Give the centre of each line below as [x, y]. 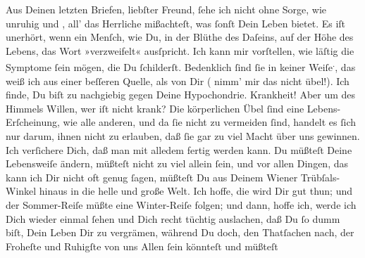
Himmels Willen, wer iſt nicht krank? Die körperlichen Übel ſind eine [155, 108]
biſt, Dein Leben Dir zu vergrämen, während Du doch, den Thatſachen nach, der [180, 232]
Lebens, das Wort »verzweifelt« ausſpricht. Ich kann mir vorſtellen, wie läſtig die [180, 50]
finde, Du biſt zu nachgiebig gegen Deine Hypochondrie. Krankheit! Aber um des [181, 95]
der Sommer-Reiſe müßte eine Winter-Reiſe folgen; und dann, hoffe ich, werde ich [181, 204]
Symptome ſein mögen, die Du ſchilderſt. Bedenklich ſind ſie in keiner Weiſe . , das [181, 66]
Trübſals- [320, 177]
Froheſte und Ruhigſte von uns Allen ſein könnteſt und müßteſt [142, 246]
